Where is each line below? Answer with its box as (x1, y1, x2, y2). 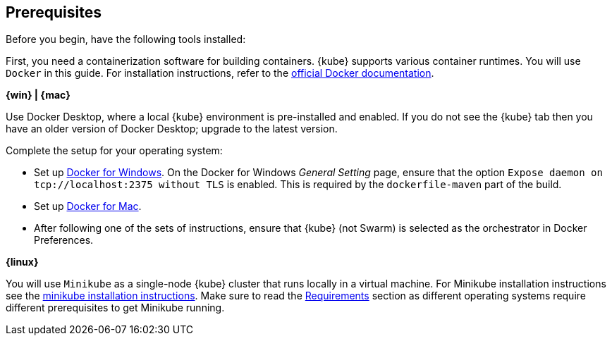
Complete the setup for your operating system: (6, 144, 223, 157)
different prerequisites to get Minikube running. (6, 302, 225, 314)
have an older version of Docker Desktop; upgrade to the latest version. (6, 123, 338, 135)
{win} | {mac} (6, 89, 71, 101)
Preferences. (34, 234, 94, 247)
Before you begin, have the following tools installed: (6, 33, 246, 46)
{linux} (6, 256, 39, 268)
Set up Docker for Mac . (34, 200, 142, 213)
